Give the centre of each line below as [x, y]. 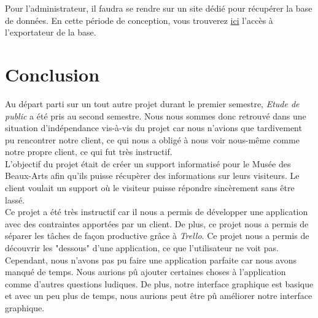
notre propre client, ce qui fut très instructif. [89, 152]
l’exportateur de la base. [51, 32]
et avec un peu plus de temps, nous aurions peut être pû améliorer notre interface [159, 296]
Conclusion [52, 74]
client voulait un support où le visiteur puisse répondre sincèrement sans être [150, 188]
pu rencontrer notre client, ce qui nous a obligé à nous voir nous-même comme [152, 139]
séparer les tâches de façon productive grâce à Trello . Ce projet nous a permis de [157, 236]
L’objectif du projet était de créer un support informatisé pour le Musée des [148, 163]
